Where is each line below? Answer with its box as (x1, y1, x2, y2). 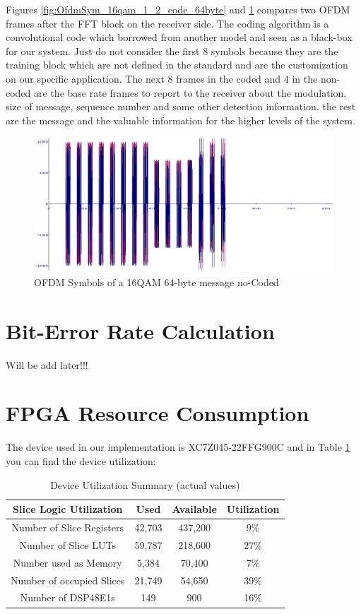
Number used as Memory (13, 555, 122, 569)
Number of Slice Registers (11, 520, 124, 535)
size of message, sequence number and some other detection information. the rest (6, 99, 356, 114)
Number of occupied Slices (11, 572, 125, 587)
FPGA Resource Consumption (6, 398, 309, 427)
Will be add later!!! (6, 357, 88, 372)
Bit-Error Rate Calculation (6, 316, 275, 345)
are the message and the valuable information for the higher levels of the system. (6, 112, 355, 127)
